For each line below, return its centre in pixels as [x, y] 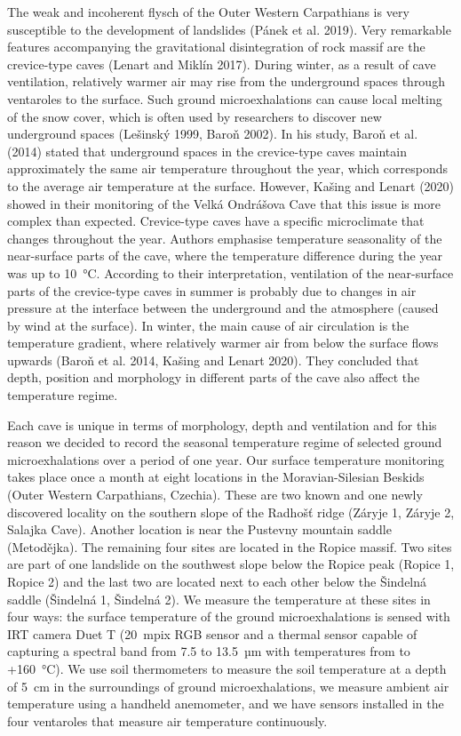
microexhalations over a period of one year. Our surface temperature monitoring [226, 459]
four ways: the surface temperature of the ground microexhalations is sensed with [229, 616]
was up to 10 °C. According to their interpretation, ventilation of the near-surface [230, 272]
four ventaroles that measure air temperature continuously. [167, 720]
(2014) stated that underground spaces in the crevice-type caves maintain [207, 151]
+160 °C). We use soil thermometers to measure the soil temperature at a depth [227, 668]
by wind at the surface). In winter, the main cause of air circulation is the [208, 325]
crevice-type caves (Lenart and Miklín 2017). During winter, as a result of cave [222, 64]
